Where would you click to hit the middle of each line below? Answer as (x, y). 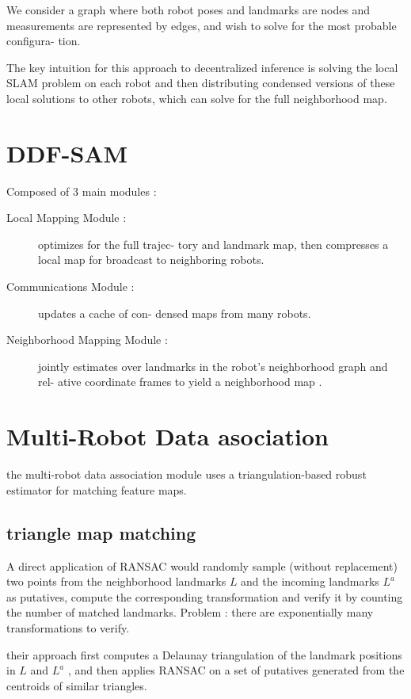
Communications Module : (70, 286)
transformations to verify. (68, 627)
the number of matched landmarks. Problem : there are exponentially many (190, 612)
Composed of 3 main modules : (82, 191)
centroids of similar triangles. (77, 685)
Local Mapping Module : (67, 218)
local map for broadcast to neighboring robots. (151, 260)
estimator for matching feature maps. (97, 489)
